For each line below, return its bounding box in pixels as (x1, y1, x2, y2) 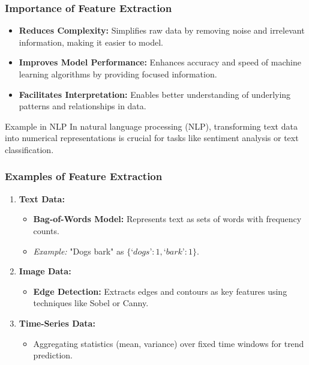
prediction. (33, 349, 73, 361)
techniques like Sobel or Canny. (33, 297, 149, 309)
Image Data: (19, 265, 71, 277)
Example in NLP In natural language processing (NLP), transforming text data (5, 119, 298, 132)
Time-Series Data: (19, 316, 95, 329)
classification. (5, 143, 54, 155)
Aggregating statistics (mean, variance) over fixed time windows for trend (33, 337, 304, 349)
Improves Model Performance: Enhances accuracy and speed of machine (19, 56, 301, 68)
